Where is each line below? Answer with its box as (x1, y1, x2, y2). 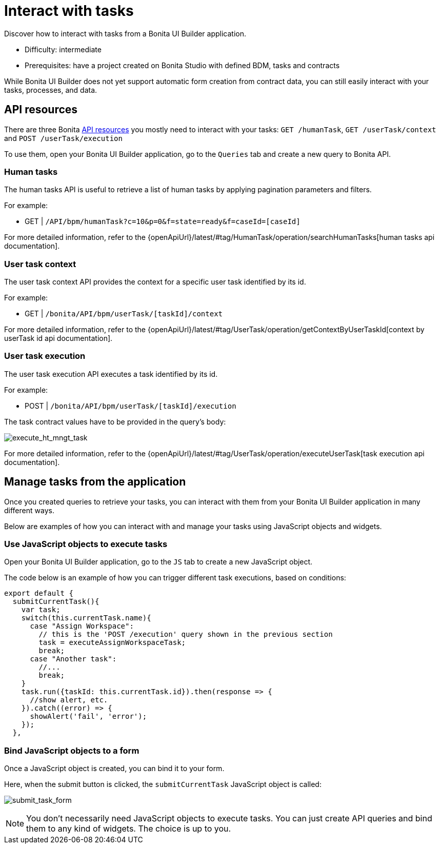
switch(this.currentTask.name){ (21, 614, 151, 622)
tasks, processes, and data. (4, 85, 97, 94)
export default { (4, 589, 73, 598)
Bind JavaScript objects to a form (4, 745, 139, 756)
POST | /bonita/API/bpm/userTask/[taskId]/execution (25, 401, 236, 410)
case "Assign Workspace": (30, 622, 134, 631)
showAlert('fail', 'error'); (30, 712, 147, 721)
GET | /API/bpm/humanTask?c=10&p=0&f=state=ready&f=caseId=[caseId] (25, 217, 301, 226)
